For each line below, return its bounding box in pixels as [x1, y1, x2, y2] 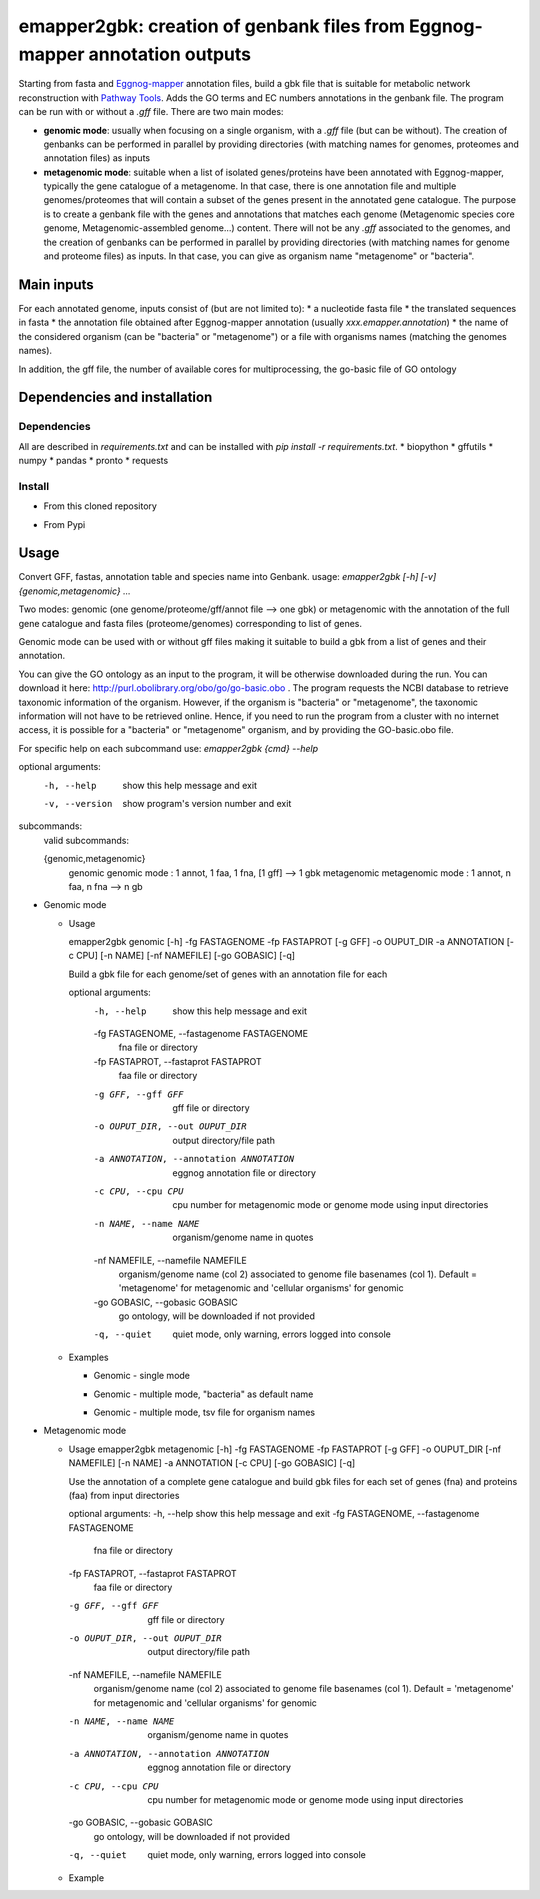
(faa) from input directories [68, 1489, 180, 1501]
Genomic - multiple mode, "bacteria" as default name [93, 1388, 314, 1400]
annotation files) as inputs [43, 152, 150, 164]
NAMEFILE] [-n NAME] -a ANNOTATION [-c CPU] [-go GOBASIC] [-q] [68, 1457, 356, 1469]
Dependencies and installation [18, 389, 213, 406]
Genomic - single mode [93, 1370, 190, 1382]
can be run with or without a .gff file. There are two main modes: [18, 106, 284, 118]
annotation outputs [88, 43, 252, 65]
